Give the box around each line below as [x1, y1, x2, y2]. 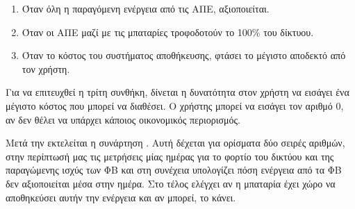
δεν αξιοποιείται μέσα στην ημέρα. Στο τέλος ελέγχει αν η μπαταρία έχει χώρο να [6, 176, 336, 190]
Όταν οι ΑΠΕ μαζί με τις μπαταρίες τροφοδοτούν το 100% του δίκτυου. [22, 24, 314, 39]
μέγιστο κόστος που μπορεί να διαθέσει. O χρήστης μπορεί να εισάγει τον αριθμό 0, [6, 98, 344, 112]
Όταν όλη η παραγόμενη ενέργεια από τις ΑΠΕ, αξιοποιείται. [22, 1, 270, 15]
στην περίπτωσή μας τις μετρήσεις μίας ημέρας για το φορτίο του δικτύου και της [6, 149, 334, 163]
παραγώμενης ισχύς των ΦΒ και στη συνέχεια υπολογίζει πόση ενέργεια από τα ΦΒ [6, 162, 342, 177]
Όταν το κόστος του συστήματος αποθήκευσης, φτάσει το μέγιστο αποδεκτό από [22, 48, 346, 62]
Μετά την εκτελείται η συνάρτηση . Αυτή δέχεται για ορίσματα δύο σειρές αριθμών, [6, 135, 345, 150]
